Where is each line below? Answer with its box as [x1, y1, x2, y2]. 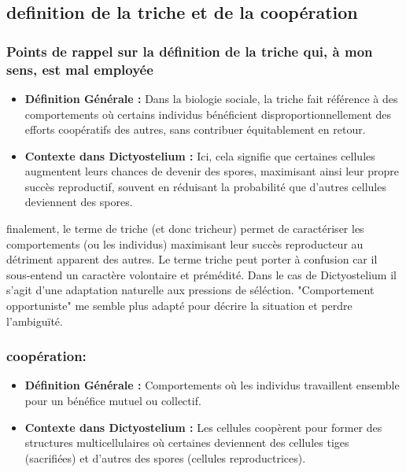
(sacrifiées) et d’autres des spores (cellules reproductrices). [24, 449, 306, 466]
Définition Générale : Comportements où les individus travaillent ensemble [24, 377, 400, 393]
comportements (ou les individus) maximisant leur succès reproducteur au [6, 235, 364, 252]
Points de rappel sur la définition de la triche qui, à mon [6, 41, 373, 61]
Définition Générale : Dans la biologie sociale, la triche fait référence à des [24, 90, 398, 106]
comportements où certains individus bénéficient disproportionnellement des [24, 105, 392, 122]
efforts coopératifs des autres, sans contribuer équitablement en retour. [24, 121, 366, 138]
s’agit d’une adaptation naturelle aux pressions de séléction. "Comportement [6, 282, 375, 298]
